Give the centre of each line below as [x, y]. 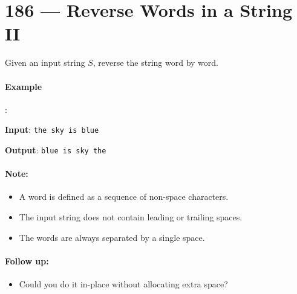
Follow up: [27, 260]
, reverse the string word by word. [155, 62]
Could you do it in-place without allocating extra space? [123, 283]
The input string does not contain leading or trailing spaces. [131, 217]
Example [24, 86]
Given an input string [45, 62]
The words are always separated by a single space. [112, 237]
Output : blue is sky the [56, 149]
